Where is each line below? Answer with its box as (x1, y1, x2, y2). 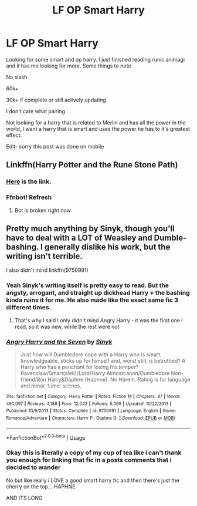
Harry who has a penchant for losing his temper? (20, 363, 139, 370)
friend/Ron (20, 376, 47, 383)
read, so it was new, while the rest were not (14, 323, 120, 330)
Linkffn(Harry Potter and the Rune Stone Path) (6, 160, 178, 170)
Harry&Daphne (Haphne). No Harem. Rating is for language (47, 376, 191, 383)
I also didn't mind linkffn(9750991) (6, 267, 89, 274)
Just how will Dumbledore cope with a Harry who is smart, (20, 350, 162, 358)
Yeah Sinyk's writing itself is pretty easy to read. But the (6, 281, 169, 289)
